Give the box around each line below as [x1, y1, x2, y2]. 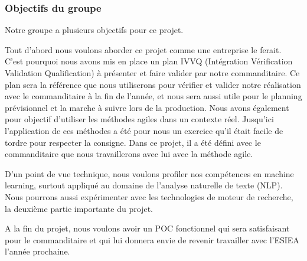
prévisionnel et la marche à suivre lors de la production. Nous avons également [5, 101, 289, 113]
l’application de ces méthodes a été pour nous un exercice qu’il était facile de [5, 124, 283, 136]
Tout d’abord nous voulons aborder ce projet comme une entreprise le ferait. [5, 43, 282, 56]
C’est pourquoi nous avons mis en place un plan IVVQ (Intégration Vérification [5, 55, 293, 67]
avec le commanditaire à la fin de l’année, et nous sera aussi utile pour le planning [5, 90, 302, 102]
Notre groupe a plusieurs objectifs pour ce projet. [5, 24, 184, 36]
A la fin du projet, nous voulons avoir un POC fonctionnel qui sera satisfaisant [5, 222, 290, 234]
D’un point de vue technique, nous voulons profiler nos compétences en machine [5, 167, 294, 180]
